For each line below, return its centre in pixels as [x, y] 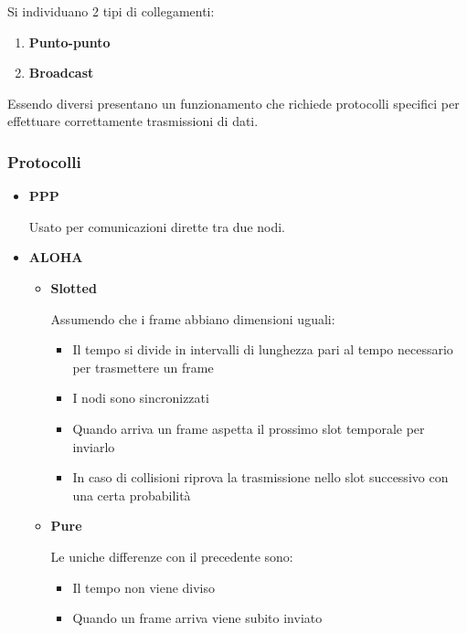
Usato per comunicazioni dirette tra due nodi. [157, 226]
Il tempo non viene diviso [144, 587]
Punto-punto [69, 42]
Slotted [74, 287]
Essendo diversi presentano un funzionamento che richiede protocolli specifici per [233, 103]
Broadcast [61, 73]
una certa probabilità [132, 495]
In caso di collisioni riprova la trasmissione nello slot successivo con [260, 477]
